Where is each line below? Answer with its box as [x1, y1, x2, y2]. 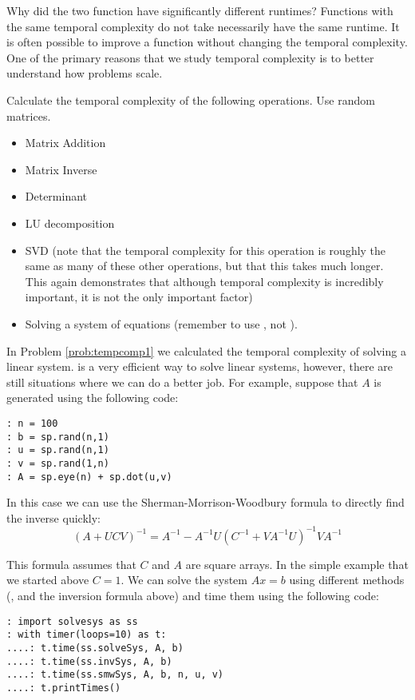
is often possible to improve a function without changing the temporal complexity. [6, 34, 408, 50]
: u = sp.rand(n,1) [6, 444, 109, 456]
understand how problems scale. [6, 65, 163, 82]
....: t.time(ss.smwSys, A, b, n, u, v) [6, 669, 224, 681]
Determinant [25, 188, 88, 205]
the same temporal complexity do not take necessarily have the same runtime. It [6, 18, 400, 34]
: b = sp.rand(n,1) [6, 431, 109, 443]
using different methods [289, 571, 405, 588]
